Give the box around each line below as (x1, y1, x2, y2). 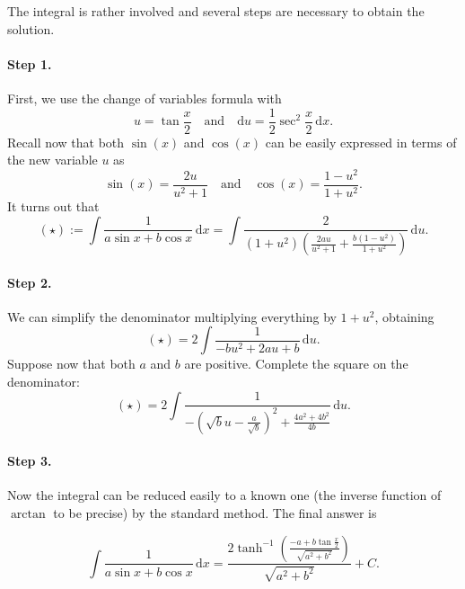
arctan (10, 507, 46, 521)
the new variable (7, 150, 98, 169)
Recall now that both (7, 132, 125, 151)
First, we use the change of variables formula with (7, 88, 282, 107)
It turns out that (7, 196, 100, 215)
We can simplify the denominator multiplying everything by (7, 307, 337, 326)
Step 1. (7, 54, 52, 73)
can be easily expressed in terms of (265, 132, 457, 151)
